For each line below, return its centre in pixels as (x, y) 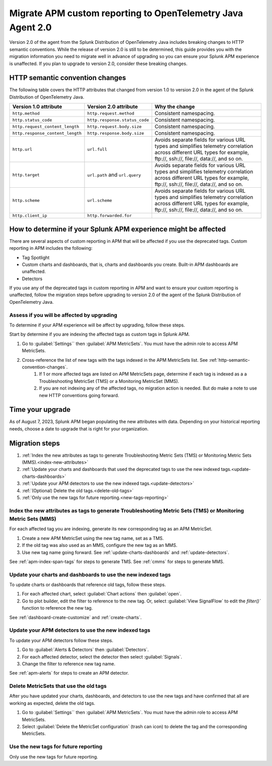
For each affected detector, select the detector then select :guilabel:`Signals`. (102, 656)
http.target (26, 175)
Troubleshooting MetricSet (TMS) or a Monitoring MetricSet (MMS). (109, 381)
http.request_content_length (46, 126)
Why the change (175, 107)
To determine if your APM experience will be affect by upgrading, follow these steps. (97, 325)
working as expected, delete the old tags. (52, 703)
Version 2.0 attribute (113, 107)
